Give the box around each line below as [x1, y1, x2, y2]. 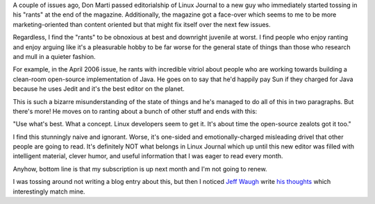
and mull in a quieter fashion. [12, 52, 97, 60]
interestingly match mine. [12, 187, 85, 196]
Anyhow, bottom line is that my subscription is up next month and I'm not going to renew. [12, 164, 267, 173]
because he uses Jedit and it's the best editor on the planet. [12, 85, 185, 93]
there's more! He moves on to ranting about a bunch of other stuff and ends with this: [12, 107, 258, 115]
